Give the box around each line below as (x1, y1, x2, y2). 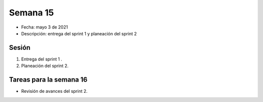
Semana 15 (9, 7, 54, 18)
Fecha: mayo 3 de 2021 (21, 24, 68, 30)
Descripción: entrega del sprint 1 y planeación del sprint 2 (21, 30, 137, 36)
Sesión (9, 44, 31, 52)
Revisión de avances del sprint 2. (21, 88, 88, 94)
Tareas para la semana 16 (9, 75, 88, 84)
